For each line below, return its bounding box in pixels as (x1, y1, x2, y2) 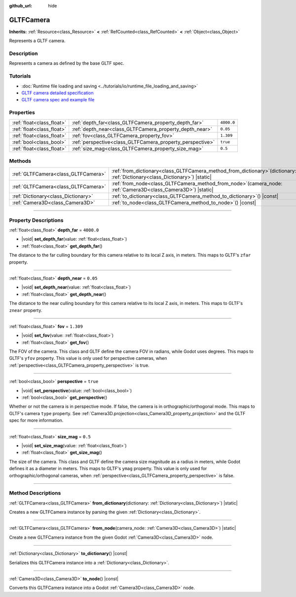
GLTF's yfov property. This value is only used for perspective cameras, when (9, 355, 167, 361)
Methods (9, 157, 32, 164)
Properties (9, 109, 36, 116)
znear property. (9, 307, 42, 313)
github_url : (9, 3, 32, 8)
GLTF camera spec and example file (21, 97, 95, 103)
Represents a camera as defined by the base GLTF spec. (9, 60, 124, 66)
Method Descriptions (9, 490, 61, 497)
